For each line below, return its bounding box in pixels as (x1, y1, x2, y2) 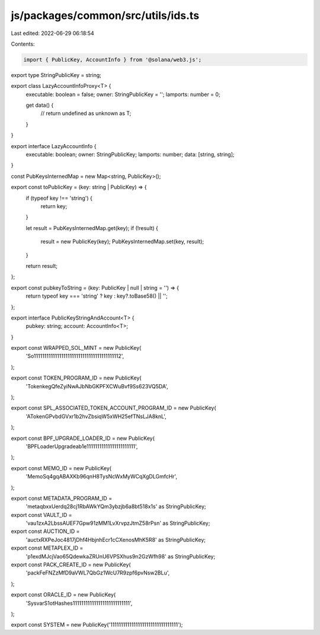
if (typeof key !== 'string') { (25, 194, 93, 202)
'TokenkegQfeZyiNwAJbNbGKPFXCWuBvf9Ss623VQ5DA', (25, 382, 168, 390)
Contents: (11, 40, 35, 47)
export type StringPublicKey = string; (11, 71, 102, 78)
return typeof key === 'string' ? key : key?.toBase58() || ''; (25, 292, 168, 299)
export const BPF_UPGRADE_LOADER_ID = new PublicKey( (11, 435, 155, 442)
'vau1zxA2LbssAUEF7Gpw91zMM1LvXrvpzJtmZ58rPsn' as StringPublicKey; (25, 519, 210, 527)
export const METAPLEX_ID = (11, 544, 84, 551)
